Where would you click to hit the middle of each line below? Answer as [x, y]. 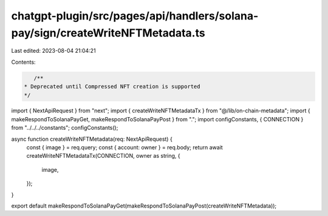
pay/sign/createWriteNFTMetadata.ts [108, 33]
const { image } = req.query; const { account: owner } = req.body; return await [125, 147]
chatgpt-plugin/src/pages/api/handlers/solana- [135, 16]
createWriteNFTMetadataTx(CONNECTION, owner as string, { [103, 156]
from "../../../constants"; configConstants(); [65, 128]
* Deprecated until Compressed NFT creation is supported [112, 87]
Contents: [23, 62]
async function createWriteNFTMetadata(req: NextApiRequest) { [92, 139]
